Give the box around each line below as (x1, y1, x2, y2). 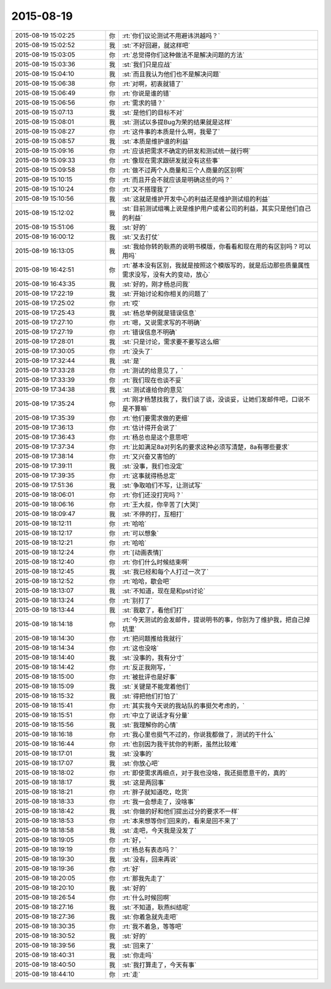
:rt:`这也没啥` (122, 644, 159, 652)
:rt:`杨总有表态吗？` (122, 845, 178, 854)
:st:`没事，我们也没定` (122, 461, 185, 470)
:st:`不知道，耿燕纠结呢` (122, 903, 191, 912)
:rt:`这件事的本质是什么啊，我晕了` (122, 127, 221, 136)
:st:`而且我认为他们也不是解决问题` (122, 69, 221, 78)
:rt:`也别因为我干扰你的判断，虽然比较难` (122, 740, 239, 748)
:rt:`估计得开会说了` (122, 423, 178, 432)
